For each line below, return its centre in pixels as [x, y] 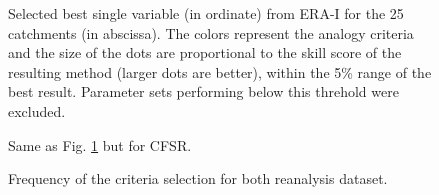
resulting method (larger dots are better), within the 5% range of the [220, 71]
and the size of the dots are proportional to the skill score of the [205, 52]
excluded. [37, 110]
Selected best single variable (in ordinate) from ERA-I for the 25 [206, 13]
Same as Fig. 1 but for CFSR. [100, 144]
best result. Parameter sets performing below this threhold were [203, 91]
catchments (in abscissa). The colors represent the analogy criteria [211, 32]
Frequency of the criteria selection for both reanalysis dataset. [198, 178]
